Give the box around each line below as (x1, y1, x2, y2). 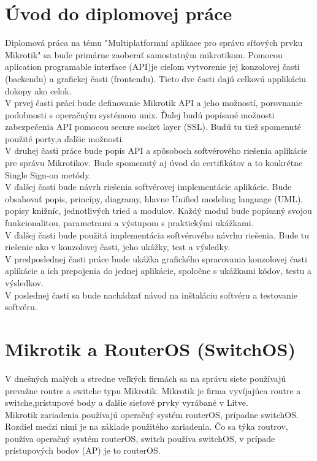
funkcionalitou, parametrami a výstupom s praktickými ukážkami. (5, 216, 254, 229)
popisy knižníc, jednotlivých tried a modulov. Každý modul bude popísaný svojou (5, 204, 312, 217)
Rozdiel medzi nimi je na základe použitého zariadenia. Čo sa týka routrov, (5, 420, 288, 433)
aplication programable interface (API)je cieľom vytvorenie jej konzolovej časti (5, 60, 300, 73)
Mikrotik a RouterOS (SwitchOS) (5, 336, 296, 361)
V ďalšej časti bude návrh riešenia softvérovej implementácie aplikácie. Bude (5, 180, 292, 193)
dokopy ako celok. (5, 84, 72, 97)
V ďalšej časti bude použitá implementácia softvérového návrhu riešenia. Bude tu (5, 228, 310, 241)
